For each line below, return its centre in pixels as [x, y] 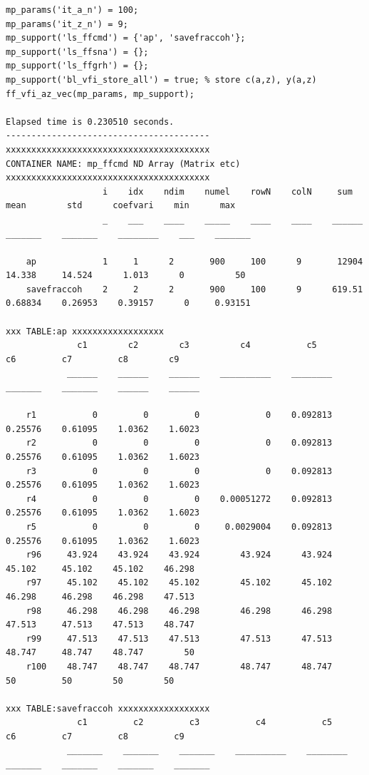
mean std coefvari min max [121, 206]
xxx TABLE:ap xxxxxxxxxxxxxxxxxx [85, 331]
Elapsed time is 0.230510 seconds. [90, 122]
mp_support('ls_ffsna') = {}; [77, 52]
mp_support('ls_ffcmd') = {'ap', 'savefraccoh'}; [126, 38]
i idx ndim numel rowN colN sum [228, 191]
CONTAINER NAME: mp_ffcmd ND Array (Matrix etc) [123, 164]
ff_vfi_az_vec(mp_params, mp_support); [100, 94]
